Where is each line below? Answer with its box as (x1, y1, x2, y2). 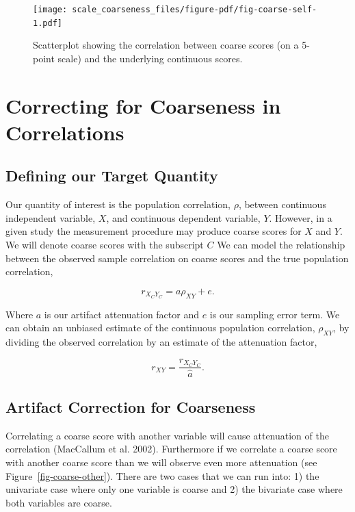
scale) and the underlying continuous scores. (57, 51, 243, 65)
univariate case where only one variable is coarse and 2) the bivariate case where (5, 482, 343, 496)
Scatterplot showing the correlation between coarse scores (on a (33, 38, 299, 52)
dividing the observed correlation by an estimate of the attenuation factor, (5, 335, 317, 349)
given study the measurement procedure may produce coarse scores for (5, 224, 302, 238)
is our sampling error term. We (209, 307, 340, 321)
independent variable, (5, 210, 96, 225)
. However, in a (269, 210, 332, 225)
